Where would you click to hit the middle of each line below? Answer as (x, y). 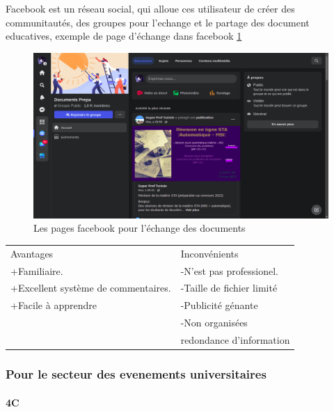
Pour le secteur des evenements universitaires (136, 374)
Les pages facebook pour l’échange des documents (140, 228)
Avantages (32, 253)
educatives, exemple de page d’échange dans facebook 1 (124, 36)
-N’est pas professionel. (229, 270)
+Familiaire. (37, 270)
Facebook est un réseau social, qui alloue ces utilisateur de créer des (150, 8)
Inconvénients (209, 253)
